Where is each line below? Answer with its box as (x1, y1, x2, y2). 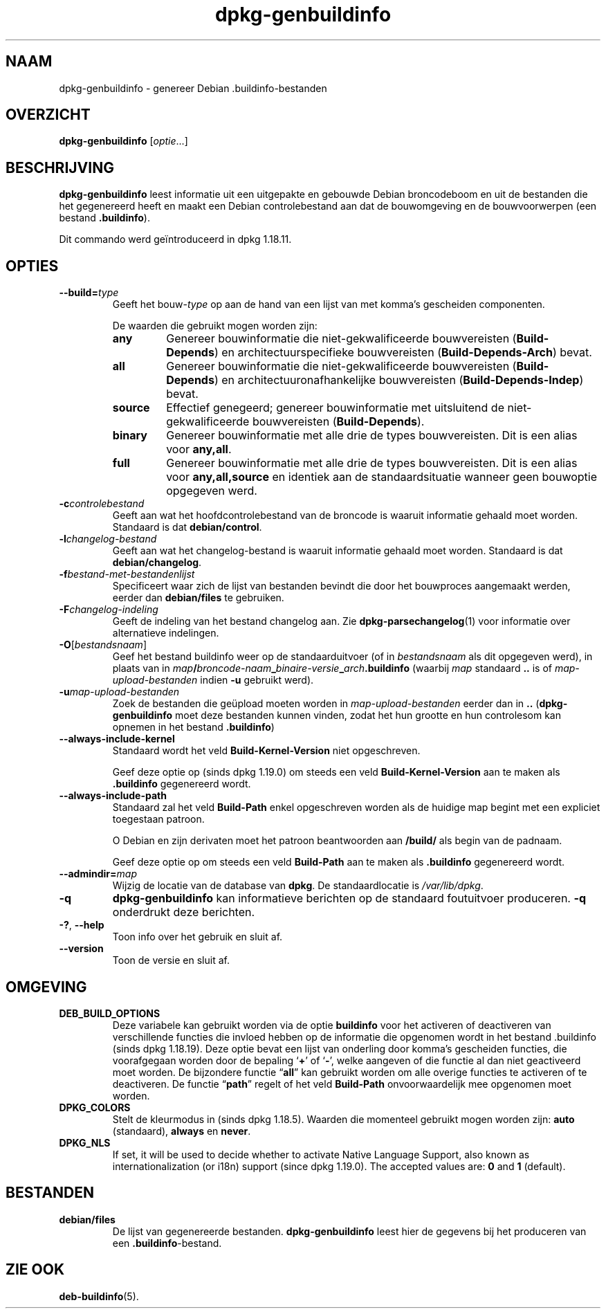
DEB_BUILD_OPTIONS (59, 1007, 160, 1019)
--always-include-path (59, 790, 167, 802)
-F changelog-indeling (59, 603, 158, 616)
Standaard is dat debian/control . (112, 521, 262, 533)
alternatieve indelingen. (112, 627, 219, 639)
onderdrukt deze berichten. (112, 905, 255, 920)
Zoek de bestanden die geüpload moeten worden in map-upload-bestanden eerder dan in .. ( (112, 697, 540, 710)
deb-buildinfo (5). (59, 1290, 139, 1302)
